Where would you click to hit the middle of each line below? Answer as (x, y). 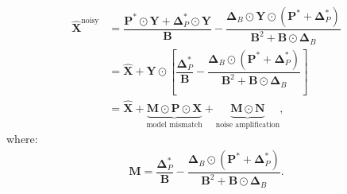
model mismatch (174, 124)
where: (22, 139)
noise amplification (248, 124)
